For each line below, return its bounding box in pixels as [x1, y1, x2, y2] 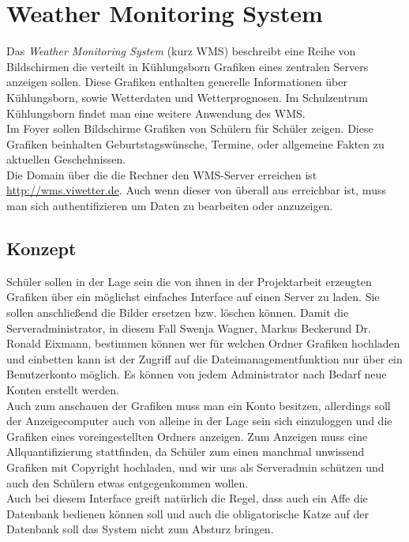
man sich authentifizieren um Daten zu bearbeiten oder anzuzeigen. [6, 198, 333, 214]
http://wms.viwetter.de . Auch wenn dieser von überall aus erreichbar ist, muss [6, 182, 386, 198]
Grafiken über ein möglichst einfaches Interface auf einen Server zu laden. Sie [6, 288, 380, 305]
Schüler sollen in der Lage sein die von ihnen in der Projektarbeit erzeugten [6, 273, 372, 289]
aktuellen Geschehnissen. [6, 151, 126, 167]
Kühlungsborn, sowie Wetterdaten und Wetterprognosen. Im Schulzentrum [6, 88, 368, 105]
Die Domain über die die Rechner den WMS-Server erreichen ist [6, 166, 317, 183]
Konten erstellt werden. [6, 382, 119, 398]
